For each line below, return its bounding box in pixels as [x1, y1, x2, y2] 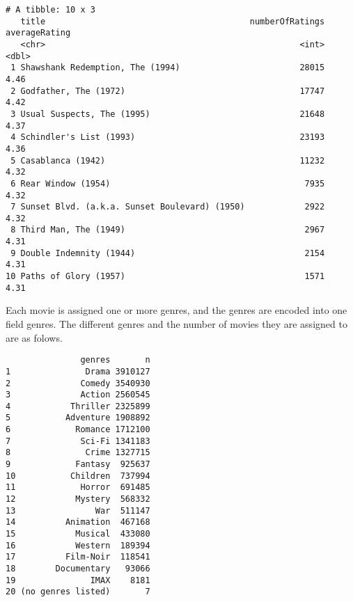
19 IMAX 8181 [6, 575, 150, 585]
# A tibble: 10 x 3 [6, 5, 95, 15]
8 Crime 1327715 [6, 447, 150, 458]
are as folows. [6, 330, 63, 344]
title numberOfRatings [20, 16, 325, 26]
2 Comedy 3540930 [6, 378, 150, 388]
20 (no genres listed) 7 [6, 587, 150, 597]
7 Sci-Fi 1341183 [6, 436, 150, 446]
